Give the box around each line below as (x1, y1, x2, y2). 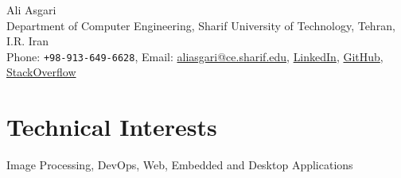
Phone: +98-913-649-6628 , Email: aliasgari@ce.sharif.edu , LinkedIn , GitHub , (6, 48, 383, 64)
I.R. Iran (6, 33, 49, 49)
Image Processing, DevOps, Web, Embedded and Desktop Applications (6, 157, 353, 173)
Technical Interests (6, 110, 217, 143)
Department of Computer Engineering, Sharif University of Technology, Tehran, (6, 17, 395, 33)
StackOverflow (6, 64, 76, 80)
